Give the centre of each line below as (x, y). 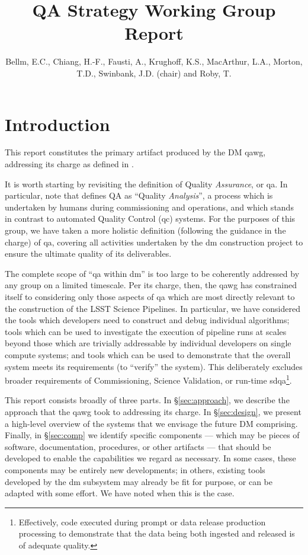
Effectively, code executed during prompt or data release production (142, 521)
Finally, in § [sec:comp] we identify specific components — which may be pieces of (152, 435)
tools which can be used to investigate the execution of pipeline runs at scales (146, 331)
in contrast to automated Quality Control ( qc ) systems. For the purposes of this (150, 219)
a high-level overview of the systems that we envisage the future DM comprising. (151, 423)
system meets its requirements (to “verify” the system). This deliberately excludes (154, 366)
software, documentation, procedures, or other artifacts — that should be (138, 446)
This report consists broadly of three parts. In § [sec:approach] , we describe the (147, 400)
